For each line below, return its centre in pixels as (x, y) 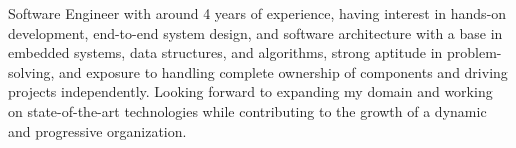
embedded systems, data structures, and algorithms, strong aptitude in (225, 52)
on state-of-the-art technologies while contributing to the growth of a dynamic (247, 110)
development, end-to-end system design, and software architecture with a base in (255, 32)
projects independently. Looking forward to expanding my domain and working (250, 91)
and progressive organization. (97, 130)
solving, (31, 71)
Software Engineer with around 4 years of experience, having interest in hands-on (257, 13)
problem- (474, 52)
